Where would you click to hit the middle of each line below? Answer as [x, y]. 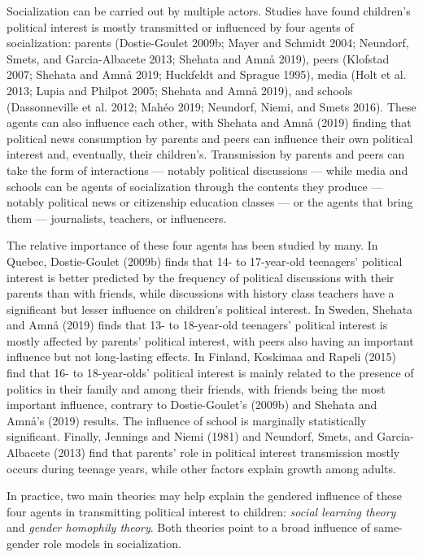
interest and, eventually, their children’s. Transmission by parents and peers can [206, 154]
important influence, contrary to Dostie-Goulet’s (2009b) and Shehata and [192, 405]
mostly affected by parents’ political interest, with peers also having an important [210, 340]
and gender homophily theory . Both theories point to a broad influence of [189, 527]
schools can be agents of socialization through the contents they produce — [195, 186]
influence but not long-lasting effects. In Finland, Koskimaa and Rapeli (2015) [201, 357]
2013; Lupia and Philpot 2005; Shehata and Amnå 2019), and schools [180, 90]
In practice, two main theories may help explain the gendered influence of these [204, 496]
